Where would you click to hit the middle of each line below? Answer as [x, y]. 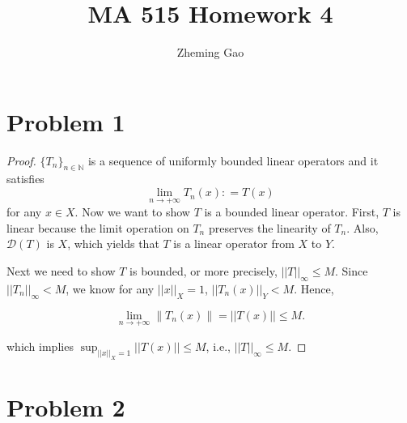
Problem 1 [66, 121]
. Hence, [314, 288]
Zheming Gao [210, 52]
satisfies [25, 179]
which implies [40, 346]
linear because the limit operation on [98, 227]
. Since [352, 271]
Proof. [21, 160]
